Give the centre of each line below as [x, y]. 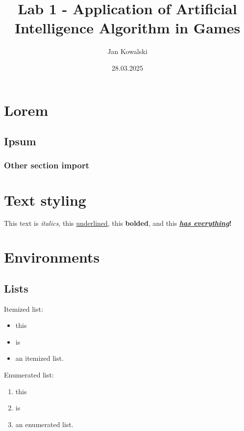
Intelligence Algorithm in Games [127, 28]
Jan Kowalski [127, 51]
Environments [52, 257]
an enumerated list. [44, 424]
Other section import [47, 165]
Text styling [45, 200]
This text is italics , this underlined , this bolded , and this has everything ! [118, 223]
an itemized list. [39, 358]
